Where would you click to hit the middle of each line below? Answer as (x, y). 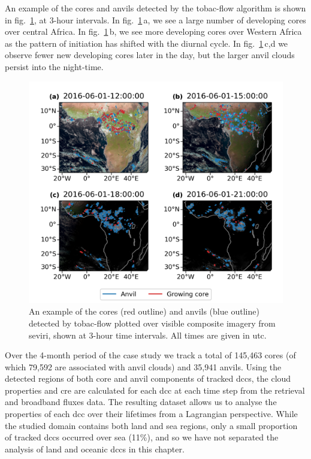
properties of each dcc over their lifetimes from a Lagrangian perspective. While (151, 414)
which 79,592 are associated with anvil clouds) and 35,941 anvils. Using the (143, 366)
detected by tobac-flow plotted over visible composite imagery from (152, 323)
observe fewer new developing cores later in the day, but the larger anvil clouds (150, 55)
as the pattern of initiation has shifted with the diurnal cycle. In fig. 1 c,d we (147, 43)
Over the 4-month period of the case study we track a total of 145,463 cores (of (150, 355)
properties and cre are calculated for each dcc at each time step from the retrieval (155, 390)
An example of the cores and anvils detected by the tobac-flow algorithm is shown (155, 8)
